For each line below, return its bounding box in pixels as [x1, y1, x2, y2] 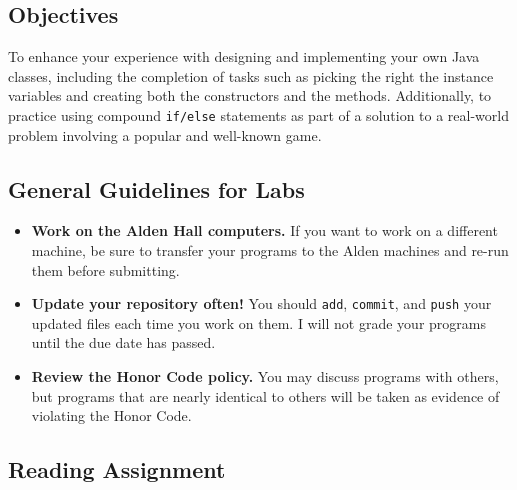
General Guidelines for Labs [8, 173, 305, 204]
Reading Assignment [8, 454, 226, 485]
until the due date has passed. [31, 332, 216, 353]
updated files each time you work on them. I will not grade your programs [31, 312, 486, 333]
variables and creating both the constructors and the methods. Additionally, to [8, 85, 492, 106]
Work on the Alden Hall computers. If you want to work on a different [31, 220, 498, 241]
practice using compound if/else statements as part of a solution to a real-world [8, 104, 509, 125]
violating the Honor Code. [31, 405, 192, 426]
